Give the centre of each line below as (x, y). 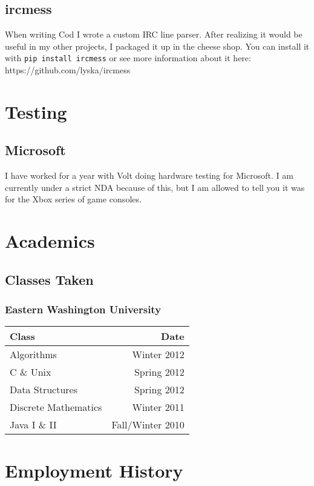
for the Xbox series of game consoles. (73, 199)
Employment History (94, 470)
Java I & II (33, 425)
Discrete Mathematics (56, 407)
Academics (50, 241)
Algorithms (33, 355)
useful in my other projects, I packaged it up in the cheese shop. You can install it (157, 46)
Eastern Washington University (83, 309)
